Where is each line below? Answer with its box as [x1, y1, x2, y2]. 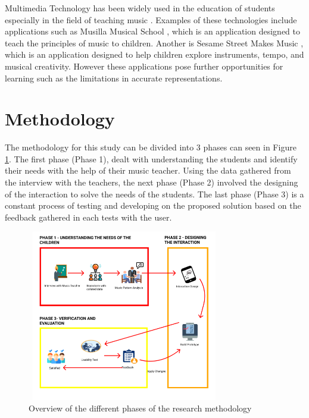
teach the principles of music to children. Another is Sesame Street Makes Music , [5, 36, 304, 49]
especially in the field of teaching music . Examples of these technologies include [5, 13, 297, 26]
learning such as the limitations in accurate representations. [5, 71, 223, 84]
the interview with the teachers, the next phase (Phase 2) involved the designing [5, 176, 298, 188]
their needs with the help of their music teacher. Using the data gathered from [5, 164, 291, 177]
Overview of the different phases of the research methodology [29, 402, 252, 414]
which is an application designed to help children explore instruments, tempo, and [5, 48, 304, 61]
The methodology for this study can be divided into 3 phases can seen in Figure [5, 141, 296, 153]
